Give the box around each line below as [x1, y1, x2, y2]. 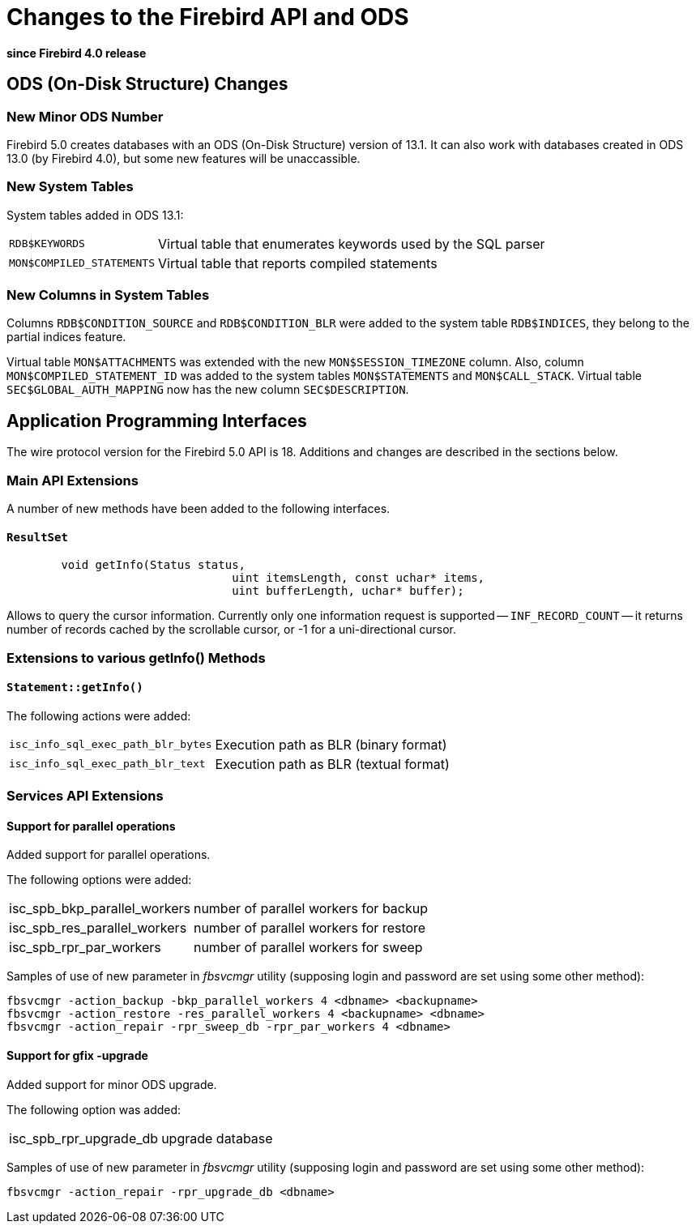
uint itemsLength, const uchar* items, [232, 571, 485, 585]
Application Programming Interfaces [6, 410, 307, 431]
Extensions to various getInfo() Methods [6, 649, 266, 666]
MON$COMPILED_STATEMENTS [9, 257, 156, 270]
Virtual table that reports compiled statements [158, 254, 438, 271]
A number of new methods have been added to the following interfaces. [6, 502, 391, 516]
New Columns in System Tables [6, 287, 210, 304]
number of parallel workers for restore [193, 920, 426, 937]
